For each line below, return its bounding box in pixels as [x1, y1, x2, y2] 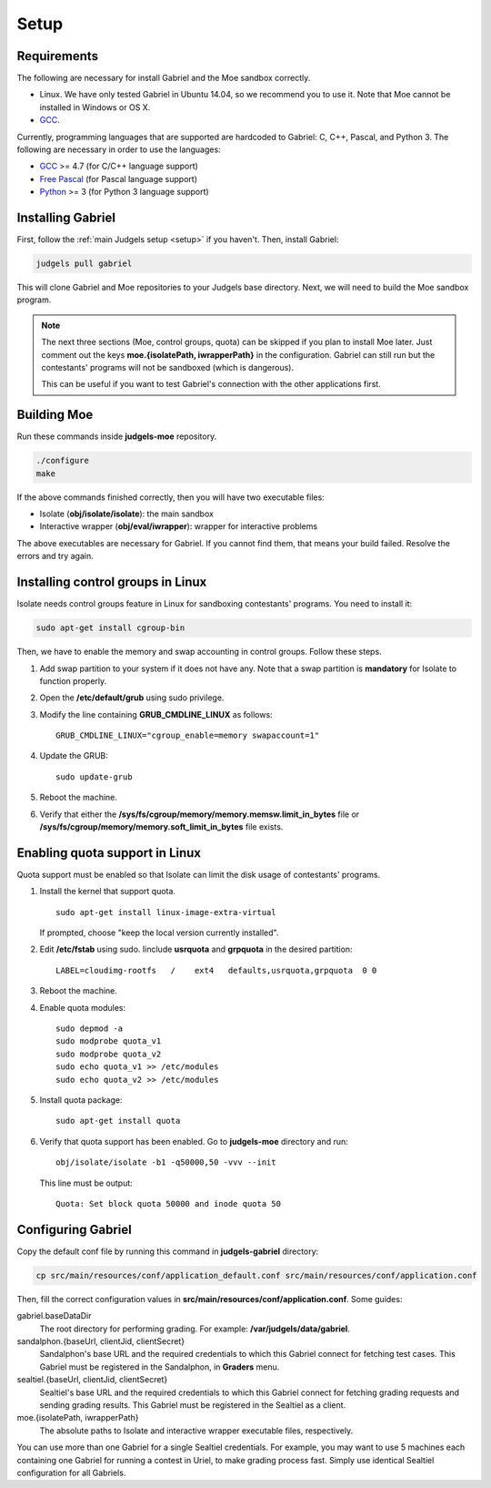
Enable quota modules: [39, 1002, 126, 1013]
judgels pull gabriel [35, 259, 133, 269]
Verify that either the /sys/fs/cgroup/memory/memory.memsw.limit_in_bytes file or [39, 809, 360, 820]
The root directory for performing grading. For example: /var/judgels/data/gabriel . [39, 1323, 350, 1334]
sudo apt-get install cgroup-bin [35, 623, 185, 633]
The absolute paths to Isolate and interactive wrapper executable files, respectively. [39, 1425, 354, 1436]
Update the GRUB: [39, 750, 108, 761]
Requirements [16, 48, 99, 64]
